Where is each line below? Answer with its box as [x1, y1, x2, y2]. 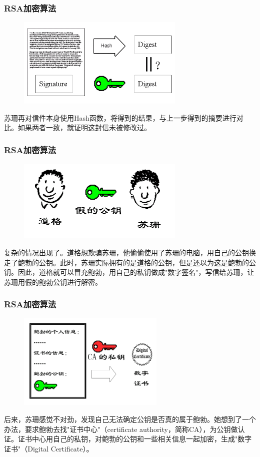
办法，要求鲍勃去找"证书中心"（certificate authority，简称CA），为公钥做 [4, 423, 238, 434]
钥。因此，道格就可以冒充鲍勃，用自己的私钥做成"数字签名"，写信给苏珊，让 [4, 267, 254, 277]
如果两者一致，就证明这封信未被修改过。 [17, 122, 151, 133]
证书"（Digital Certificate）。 [4, 443, 93, 453]
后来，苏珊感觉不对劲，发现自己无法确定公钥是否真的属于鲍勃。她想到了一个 [4, 414, 256, 424]
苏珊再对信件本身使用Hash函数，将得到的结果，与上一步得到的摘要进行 [4, 112, 236, 123]
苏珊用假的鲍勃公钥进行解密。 [4, 276, 102, 287]
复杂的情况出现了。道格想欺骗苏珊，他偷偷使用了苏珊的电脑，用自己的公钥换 [4, 247, 256, 258]
